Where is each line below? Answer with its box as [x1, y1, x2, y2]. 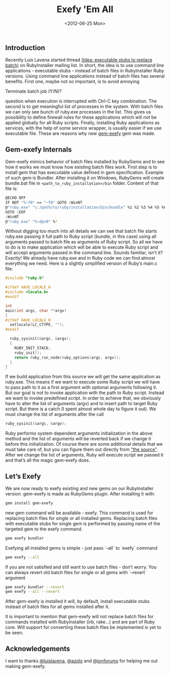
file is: [5, 186, 18, 192]
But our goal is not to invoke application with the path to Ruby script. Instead [5, 389, 164, 396]
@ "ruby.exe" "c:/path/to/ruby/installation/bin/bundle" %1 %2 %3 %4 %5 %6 [5, 204, 166, 210]
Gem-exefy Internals [5, 145, 72, 154]
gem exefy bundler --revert [5, 584, 65, 589]
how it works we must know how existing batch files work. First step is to [5, 164, 158, 170]
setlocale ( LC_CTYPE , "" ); [10, 322, 65, 328]
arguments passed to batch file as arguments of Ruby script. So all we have [5, 239, 163, 245]
